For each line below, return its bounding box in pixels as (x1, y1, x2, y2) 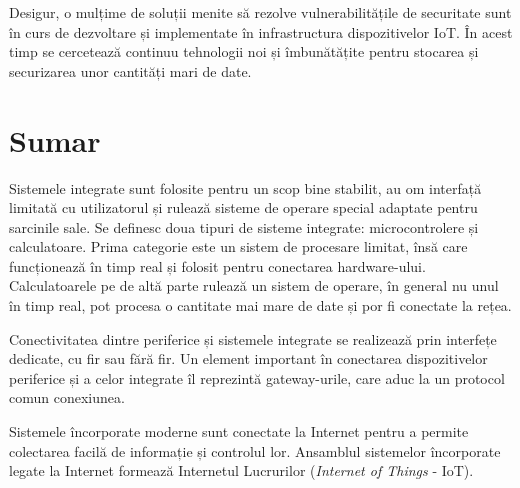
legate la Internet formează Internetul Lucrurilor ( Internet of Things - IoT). (9, 460, 474, 481)
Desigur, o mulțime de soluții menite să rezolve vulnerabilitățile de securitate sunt (9, 2, 512, 22)
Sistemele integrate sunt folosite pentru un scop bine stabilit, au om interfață (9, 177, 482, 198)
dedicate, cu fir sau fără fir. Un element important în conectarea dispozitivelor (9, 348, 488, 369)
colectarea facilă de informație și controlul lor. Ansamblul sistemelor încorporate (9, 440, 501, 461)
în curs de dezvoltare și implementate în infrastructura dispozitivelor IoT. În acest (9, 21, 513, 42)
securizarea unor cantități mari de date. (9, 60, 252, 81)
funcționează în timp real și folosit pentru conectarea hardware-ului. (9, 255, 426, 276)
